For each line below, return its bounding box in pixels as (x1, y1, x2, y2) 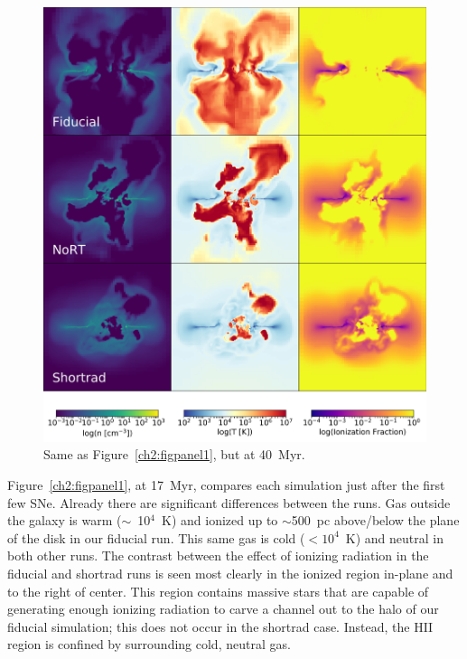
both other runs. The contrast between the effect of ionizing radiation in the (7, 546, 429, 565)
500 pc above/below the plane (291, 511, 460, 530)
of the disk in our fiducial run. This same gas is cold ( (7, 528, 305, 547)
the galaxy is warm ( (7, 511, 122, 530)
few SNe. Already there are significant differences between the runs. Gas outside (7, 493, 451, 512)
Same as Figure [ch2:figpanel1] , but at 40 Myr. (43, 445, 305, 464)
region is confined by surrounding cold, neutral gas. (7, 635, 291, 654)
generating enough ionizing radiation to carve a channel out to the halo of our (7, 599, 439, 618)
